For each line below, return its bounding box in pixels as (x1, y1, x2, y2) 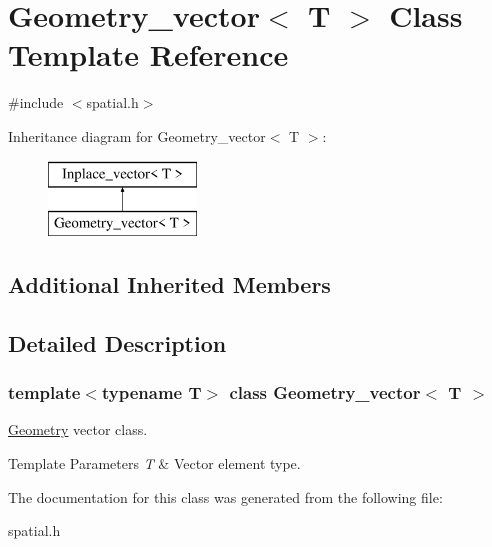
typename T (101, 380, 202, 405)
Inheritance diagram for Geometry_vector (8, 125, 266, 146)
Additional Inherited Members (8, 269, 331, 300)
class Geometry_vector (229, 380, 421, 405)
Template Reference (8, 34, 289, 75)
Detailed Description (8, 327, 227, 358)
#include (8, 92, 64, 113)
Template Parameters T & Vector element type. (8, 453, 301, 474)
